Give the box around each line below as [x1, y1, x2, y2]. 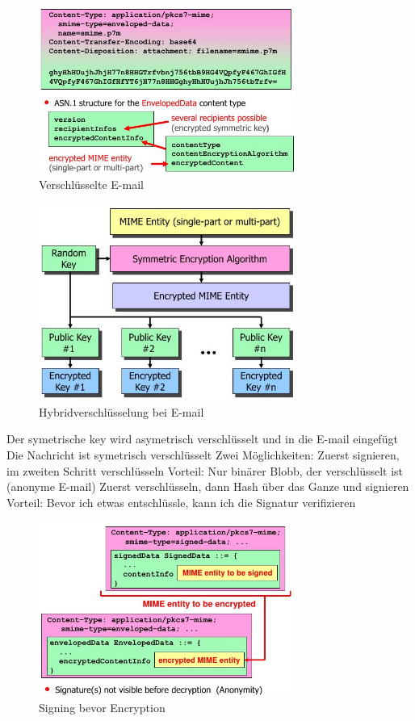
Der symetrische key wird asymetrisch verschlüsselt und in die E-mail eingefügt [6, 430, 398, 447]
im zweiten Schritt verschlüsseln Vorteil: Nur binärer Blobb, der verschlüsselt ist [6, 462, 404, 479]
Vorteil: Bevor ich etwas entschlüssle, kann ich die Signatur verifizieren [6, 493, 356, 510]
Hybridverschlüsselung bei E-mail [39, 403, 204, 420]
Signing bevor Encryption [39, 698, 166, 715]
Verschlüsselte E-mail [39, 175, 144, 192]
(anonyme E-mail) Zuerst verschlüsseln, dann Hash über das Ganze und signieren [6, 478, 409, 495]
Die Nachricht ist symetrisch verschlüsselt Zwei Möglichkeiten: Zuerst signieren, [6, 446, 400, 463]
